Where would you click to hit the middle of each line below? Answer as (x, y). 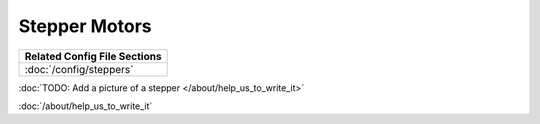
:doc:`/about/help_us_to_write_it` (85, 106)
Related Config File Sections (93, 56)
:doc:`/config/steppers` (79, 69)
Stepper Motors (85, 26)
